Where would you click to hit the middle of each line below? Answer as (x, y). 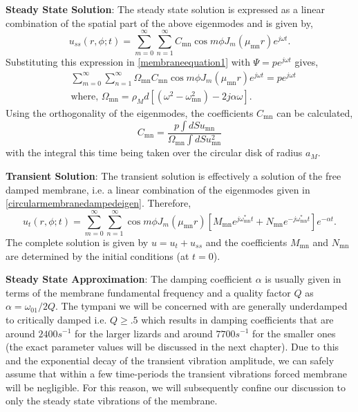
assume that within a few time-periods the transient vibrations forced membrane (177, 374)
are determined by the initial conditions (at (97, 255)
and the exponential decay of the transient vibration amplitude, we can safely (170, 360)
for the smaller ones (294, 333)
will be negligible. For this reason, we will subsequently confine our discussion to (176, 387)
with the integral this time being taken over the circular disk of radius (154, 152)
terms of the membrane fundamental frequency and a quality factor (148, 292)
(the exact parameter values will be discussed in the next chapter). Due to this (172, 347)
